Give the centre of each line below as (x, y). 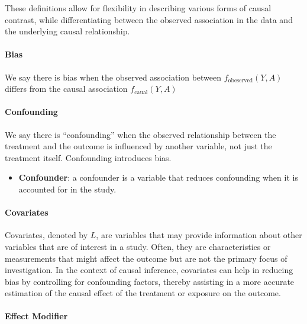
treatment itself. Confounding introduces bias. (88, 157)
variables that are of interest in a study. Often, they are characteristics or (138, 246)
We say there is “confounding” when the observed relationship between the (140, 134)
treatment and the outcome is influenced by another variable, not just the (138, 146)
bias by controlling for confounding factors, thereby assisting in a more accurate (150, 281)
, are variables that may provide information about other (199, 235)
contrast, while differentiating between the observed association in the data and (149, 19)
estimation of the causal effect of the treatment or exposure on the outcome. (143, 293)
